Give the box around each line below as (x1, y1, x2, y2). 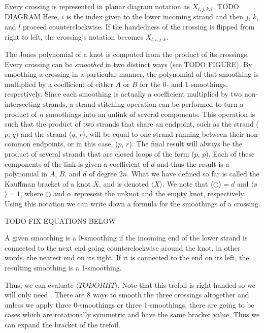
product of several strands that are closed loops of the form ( (5, 148, 194, 159)
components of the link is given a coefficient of (5, 158, 149, 169)
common (5, 138, 31, 149)
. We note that (162, 178, 208, 189)
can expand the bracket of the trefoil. (5, 319, 120, 329)
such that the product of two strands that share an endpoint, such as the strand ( (5, 118, 259, 129)
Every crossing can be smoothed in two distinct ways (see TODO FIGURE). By (5, 58, 252, 69)
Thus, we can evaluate (5, 279, 74, 290)
